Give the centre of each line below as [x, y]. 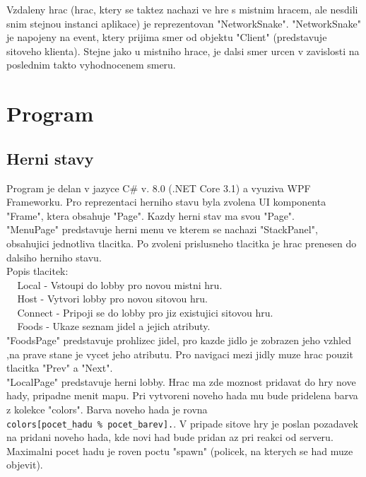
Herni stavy [50, 158]
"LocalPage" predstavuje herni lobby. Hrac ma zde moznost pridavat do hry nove [181, 381]
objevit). [25, 465]
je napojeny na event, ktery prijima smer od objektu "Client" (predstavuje [167, 37]
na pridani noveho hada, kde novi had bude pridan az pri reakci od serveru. [170, 437]
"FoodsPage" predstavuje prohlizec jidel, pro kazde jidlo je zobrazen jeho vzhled [179, 340]
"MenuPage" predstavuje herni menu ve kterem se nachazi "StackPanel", [162, 229]
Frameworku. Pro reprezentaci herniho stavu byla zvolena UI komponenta [166, 202]
